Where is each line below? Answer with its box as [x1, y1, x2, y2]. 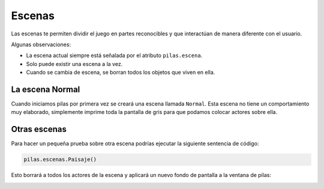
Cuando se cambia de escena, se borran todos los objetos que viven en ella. [26, 69, 215, 76]
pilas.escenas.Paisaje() [23, 156, 97, 163]
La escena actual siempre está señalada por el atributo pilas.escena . [26, 52, 203, 59]
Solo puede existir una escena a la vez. [26, 60, 123, 67]
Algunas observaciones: [11, 41, 71, 48]
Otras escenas [11, 124, 67, 134]
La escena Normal [11, 84, 80, 94]
